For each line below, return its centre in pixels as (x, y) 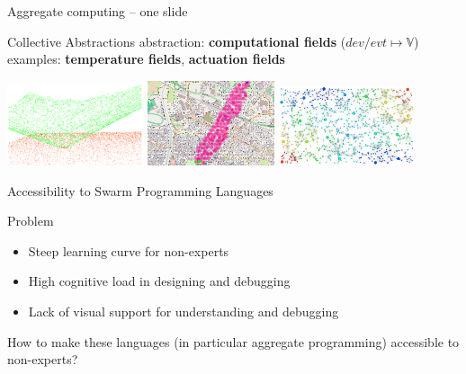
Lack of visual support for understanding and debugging (184, 311)
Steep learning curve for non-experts (129, 250)
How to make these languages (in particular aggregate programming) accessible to (233, 341)
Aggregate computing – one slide (98, 11)
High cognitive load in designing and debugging (159, 281)
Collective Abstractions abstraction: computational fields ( (177, 41)
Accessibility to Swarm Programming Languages (140, 190)
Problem (31, 221)
